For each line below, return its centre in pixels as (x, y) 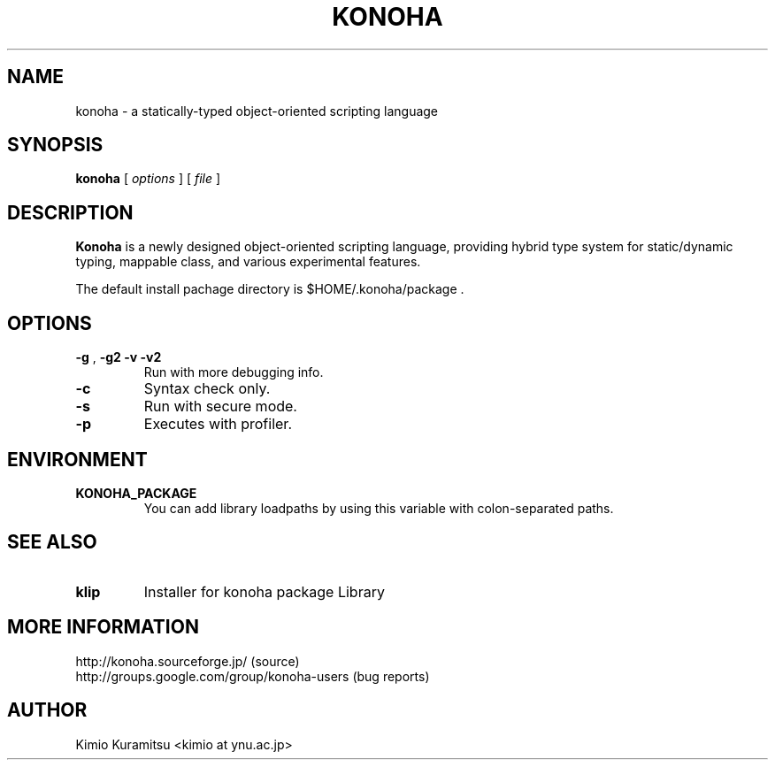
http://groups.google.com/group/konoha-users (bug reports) (253, 676)
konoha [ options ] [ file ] (148, 179)
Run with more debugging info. (234, 372)
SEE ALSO (52, 542)
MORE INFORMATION (103, 627)
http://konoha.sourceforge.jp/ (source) (188, 661)
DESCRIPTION (70, 212)
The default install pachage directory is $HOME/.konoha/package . (270, 289)
